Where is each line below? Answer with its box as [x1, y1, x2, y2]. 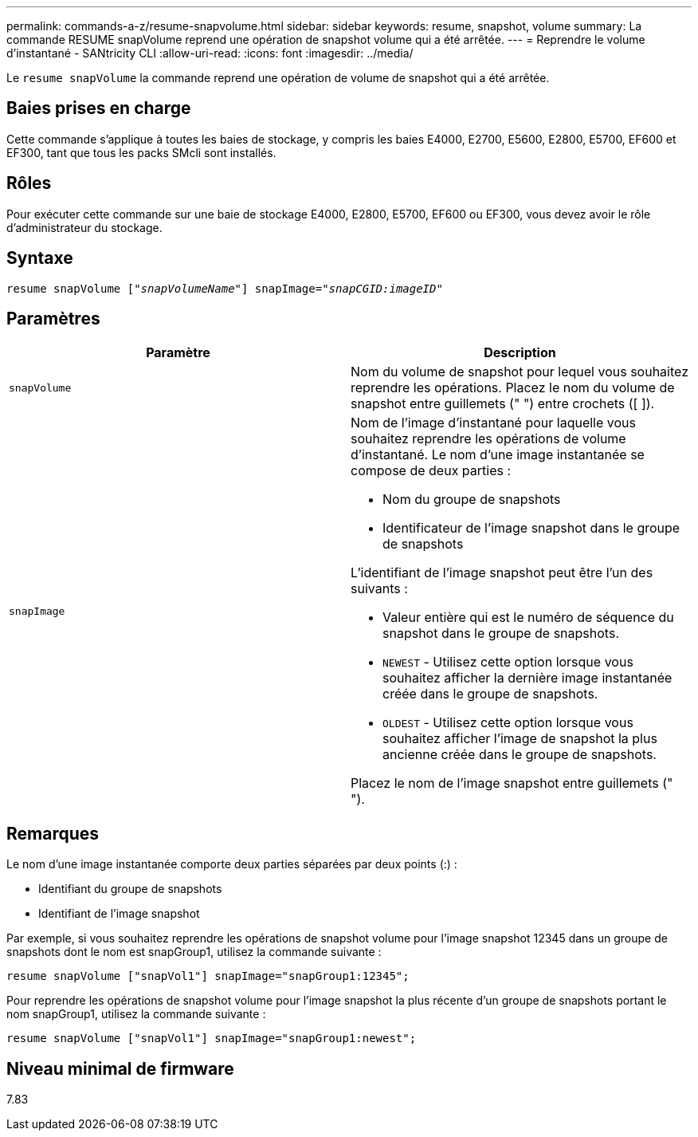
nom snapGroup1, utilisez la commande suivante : [6, 1007, 266, 1021]
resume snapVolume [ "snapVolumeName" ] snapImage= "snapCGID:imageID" [6, 281, 443, 295]
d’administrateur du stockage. [6, 220, 163, 234]
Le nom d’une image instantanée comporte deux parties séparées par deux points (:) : [6, 857, 457, 871]
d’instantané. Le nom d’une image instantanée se [351, 447, 645, 463]
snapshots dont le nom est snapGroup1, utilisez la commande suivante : [6, 945, 382, 959]
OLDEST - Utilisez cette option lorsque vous [382, 714, 633, 731]
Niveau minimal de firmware [6, 1058, 234, 1079]
